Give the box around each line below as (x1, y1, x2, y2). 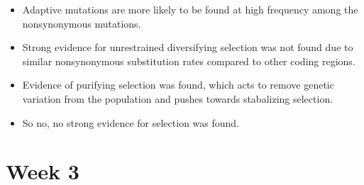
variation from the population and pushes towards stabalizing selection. (22, 91, 333, 106)
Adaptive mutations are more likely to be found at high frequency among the (22, 2, 358, 16)
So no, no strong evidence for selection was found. (22, 115, 239, 130)
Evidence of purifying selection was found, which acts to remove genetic (22, 77, 334, 92)
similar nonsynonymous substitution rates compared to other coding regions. (22, 53, 355, 68)
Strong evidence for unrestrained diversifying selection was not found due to (22, 40, 353, 55)
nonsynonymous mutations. (22, 16, 141, 30)
